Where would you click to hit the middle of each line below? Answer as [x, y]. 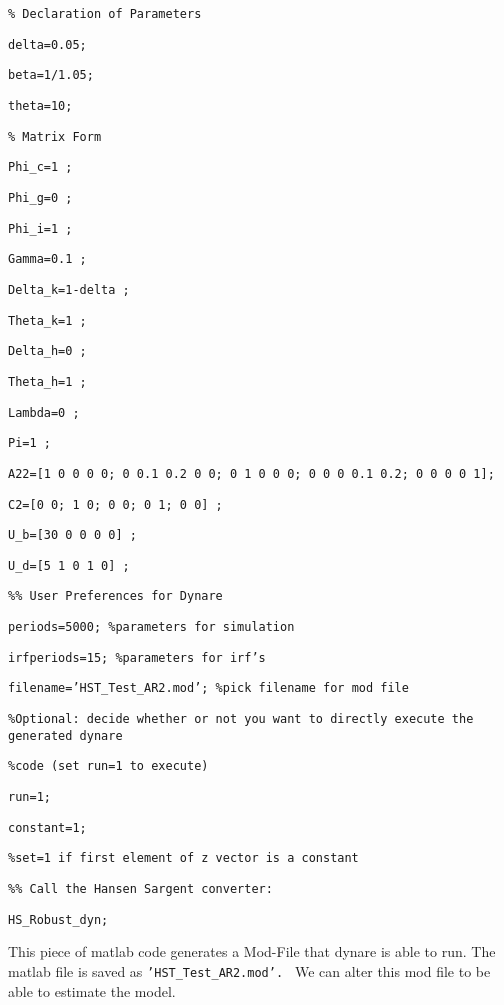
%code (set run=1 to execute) [108, 766]
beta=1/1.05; [51, 75]
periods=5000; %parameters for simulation [151, 627]
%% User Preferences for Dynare [115, 596]
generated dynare [65, 735]
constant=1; [47, 827]
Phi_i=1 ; [40, 228]
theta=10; [40, 105]
